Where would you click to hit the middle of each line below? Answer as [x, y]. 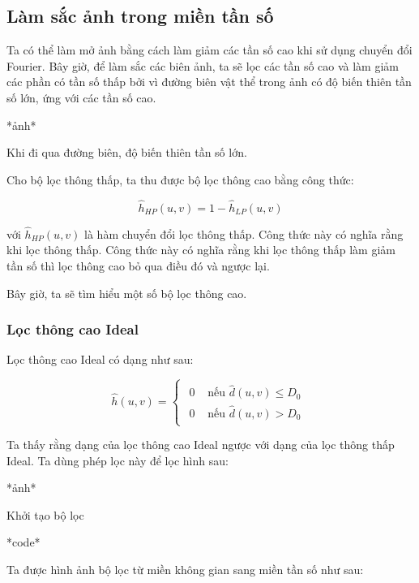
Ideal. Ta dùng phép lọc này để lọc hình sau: [118, 460]
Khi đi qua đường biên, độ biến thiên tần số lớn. [127, 152]
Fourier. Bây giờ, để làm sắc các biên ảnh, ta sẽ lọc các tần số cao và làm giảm [203, 65]
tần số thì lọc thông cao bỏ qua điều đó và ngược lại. [138, 265]
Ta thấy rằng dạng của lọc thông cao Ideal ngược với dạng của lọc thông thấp [201, 445]
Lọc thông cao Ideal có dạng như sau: [100, 359]
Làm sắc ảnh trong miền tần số [140, 16]
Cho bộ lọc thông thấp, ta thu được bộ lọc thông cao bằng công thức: [180, 179]
